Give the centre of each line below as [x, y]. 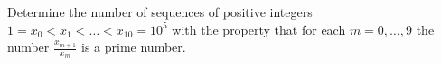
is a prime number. [134, 47]
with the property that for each [259, 29]
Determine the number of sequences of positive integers [160, 12]
